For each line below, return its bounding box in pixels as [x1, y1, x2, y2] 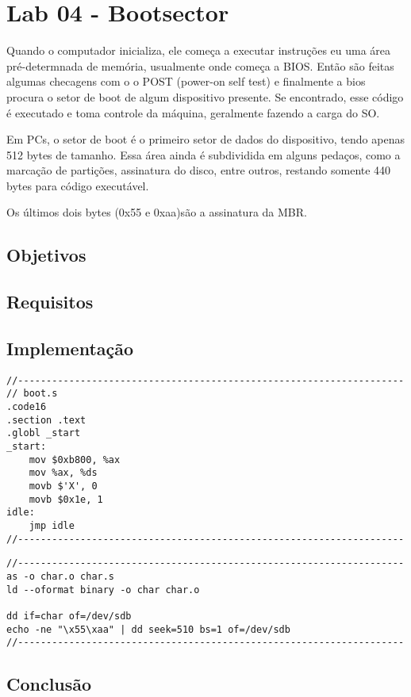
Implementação [6, 336, 134, 361]
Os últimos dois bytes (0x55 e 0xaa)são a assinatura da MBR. [6, 204, 307, 220]
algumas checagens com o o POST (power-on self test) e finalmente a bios [6, 73, 366, 90]
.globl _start [6, 427, 81, 439]
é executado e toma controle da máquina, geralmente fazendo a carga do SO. [6, 104, 380, 121]
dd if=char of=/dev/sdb [6, 610, 132, 622]
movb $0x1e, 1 [29, 493, 103, 505]
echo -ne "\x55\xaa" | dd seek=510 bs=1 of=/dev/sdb [6, 623, 290, 635]
